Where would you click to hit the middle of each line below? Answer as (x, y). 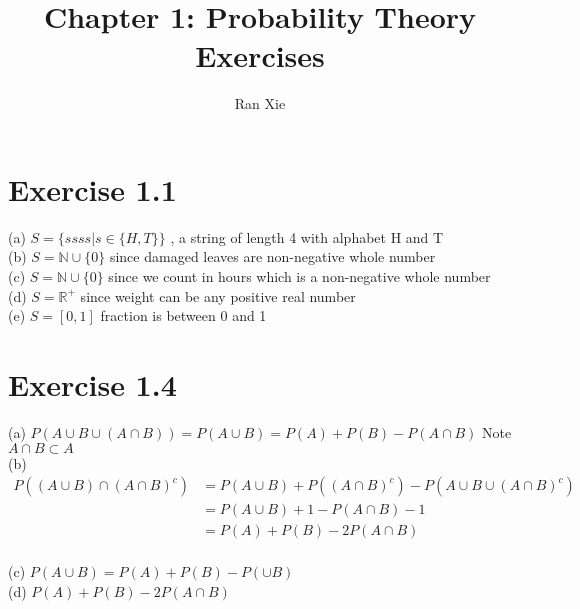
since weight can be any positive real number (218, 295)
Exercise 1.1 (92, 188)
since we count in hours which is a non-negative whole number (299, 276)
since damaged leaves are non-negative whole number (272, 256)
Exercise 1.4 (92, 384)
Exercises (260, 55)
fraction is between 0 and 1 (183, 315)
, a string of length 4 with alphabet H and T (307, 236)
